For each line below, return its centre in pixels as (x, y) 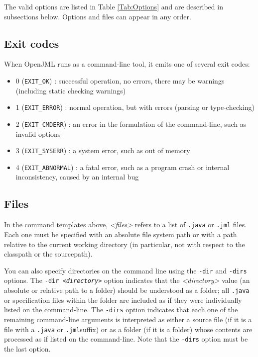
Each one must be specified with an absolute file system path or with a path (121, 234)
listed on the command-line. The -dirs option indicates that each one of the (121, 310)
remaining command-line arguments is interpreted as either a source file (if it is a (128, 319)
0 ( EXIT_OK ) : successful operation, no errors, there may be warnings (120, 80)
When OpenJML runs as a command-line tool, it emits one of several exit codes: (127, 64)
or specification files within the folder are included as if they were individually (123, 300)
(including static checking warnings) (71, 90)
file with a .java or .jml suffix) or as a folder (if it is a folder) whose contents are (128, 329)
